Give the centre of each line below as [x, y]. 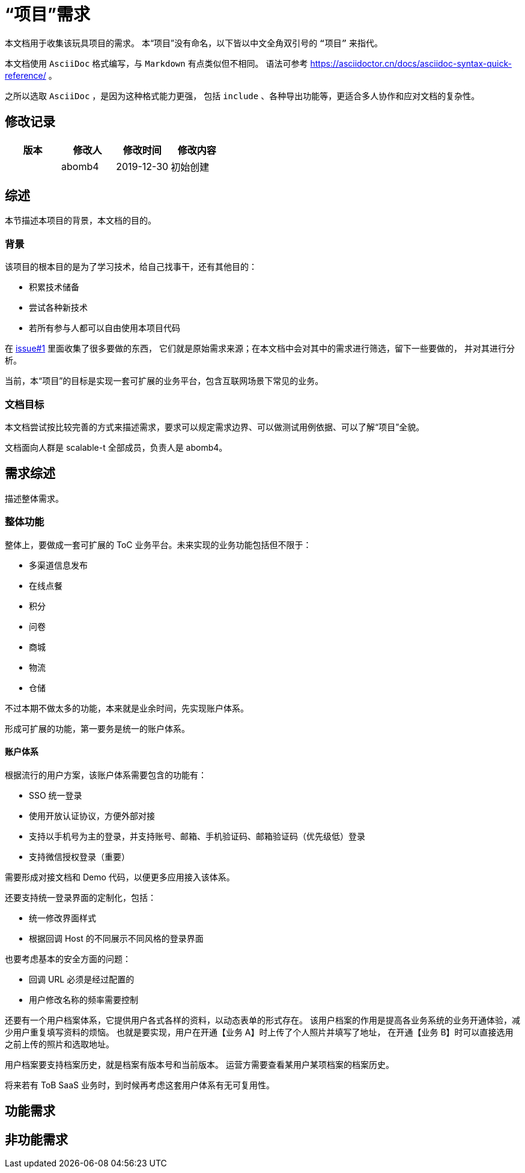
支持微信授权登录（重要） [79, 856]
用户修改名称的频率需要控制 [83, 999]
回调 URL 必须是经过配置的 [82, 979]
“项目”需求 [48, 14]
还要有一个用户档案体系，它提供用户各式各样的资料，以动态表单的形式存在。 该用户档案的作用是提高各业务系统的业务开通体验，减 [262, 1020]
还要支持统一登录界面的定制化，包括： [80, 897]
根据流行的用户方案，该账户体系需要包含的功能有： [106, 775]
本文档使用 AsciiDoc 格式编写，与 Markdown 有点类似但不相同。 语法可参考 [156, 63]
